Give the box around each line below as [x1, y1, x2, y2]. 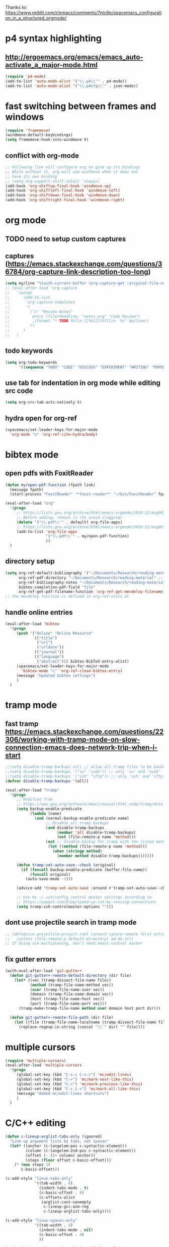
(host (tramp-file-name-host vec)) [30, 996, 105, 1002]
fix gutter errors [5, 955, 56, 964]
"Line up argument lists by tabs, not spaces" [10, 1139, 109, 1144]
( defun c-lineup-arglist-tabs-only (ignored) [5, 1134, 102, 1139]
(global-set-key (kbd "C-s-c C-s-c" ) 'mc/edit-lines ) [16, 1072, 132, 1077]
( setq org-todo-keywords [5, 360, 57, 365]
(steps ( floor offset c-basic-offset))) [25, 1158, 112, 1163]
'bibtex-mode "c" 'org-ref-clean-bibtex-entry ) [21, 668, 123, 673]
